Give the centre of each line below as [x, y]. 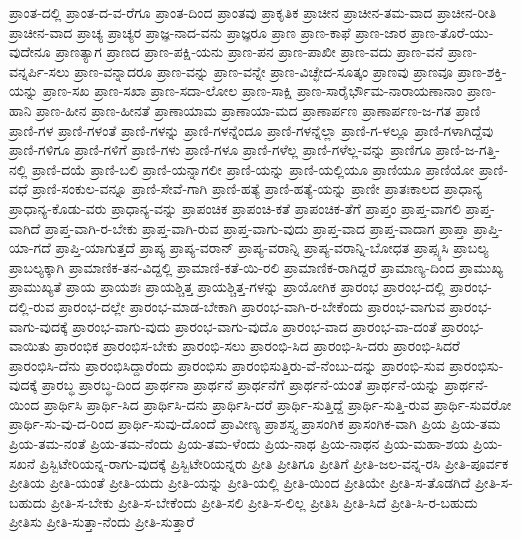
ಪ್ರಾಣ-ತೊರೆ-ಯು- [452, 31]
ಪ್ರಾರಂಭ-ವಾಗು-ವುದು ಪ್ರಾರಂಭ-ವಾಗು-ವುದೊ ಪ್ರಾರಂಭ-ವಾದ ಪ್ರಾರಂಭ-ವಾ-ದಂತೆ [254, 325]
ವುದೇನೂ [30, 51]
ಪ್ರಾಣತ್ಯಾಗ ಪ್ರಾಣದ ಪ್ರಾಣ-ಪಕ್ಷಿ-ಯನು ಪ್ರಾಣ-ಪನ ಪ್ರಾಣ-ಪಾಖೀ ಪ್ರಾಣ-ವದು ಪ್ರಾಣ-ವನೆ [249, 51]
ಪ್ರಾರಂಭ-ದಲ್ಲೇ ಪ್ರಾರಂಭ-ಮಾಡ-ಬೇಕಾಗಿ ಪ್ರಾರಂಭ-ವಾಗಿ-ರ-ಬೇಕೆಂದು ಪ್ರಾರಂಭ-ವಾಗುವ [251, 305]
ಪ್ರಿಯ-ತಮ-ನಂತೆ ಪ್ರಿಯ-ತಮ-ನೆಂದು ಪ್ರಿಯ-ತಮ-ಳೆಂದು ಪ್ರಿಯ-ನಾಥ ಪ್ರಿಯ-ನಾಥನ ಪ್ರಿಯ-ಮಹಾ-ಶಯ [239, 443]
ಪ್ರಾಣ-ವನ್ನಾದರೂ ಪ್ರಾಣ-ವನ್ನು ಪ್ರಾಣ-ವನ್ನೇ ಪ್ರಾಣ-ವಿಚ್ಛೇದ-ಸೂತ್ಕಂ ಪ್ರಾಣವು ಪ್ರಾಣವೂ [263, 70]
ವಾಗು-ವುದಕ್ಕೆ [38, 325]
